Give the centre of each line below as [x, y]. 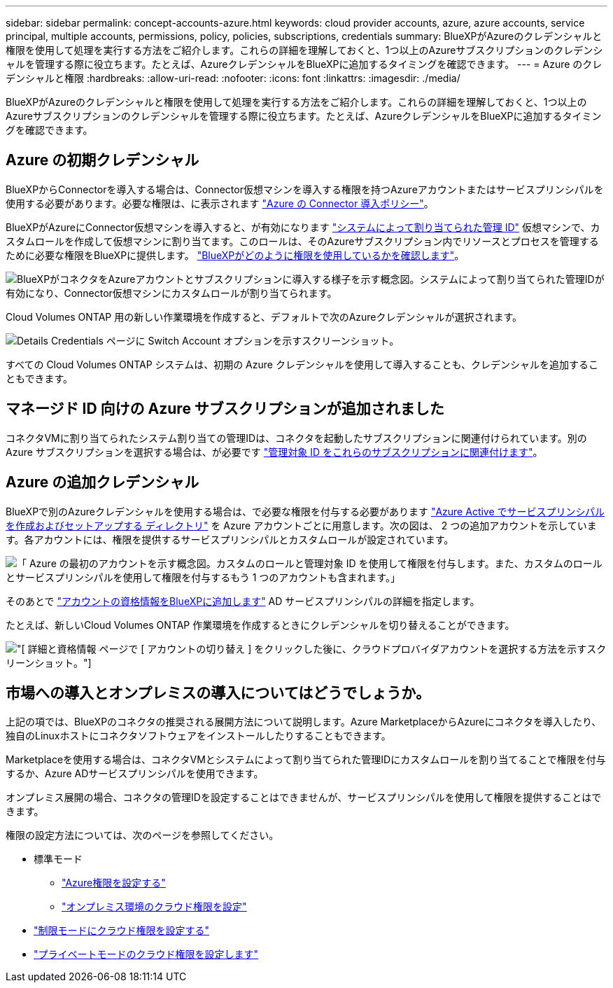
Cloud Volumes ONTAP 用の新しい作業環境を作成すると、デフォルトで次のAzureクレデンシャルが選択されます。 [264, 316]
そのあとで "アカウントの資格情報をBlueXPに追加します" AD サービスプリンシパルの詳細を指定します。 [243, 601]
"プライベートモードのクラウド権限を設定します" [146, 954]
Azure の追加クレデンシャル [103, 482]
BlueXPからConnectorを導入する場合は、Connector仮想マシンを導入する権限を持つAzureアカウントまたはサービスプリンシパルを [305, 189]
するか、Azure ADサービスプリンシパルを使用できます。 [135, 774]
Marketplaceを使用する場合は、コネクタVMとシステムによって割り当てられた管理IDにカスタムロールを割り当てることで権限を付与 [306, 760]
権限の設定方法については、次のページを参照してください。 [142, 835]
